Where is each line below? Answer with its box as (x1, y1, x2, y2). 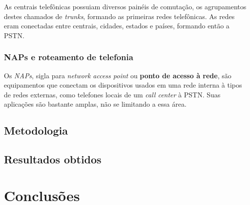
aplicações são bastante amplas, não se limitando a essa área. (4, 99, 187, 109)
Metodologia (4, 123, 68, 138)
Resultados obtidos (4, 152, 102, 167)
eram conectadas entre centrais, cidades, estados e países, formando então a (4, 21, 229, 31)
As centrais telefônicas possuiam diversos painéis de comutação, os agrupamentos (4, 1, 247, 11)
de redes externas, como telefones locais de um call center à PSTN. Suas (4, 89, 221, 99)
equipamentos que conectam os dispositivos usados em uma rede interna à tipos (4, 80, 242, 90)
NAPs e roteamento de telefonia (4, 51, 133, 63)
